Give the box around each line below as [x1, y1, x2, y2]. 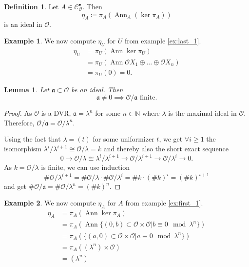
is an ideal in [4, 19, 42, 29]
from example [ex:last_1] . [124, 35, 201, 45]
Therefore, [4, 117, 35, 127]
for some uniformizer [93, 134, 154, 144]
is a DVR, [41, 108, 71, 118]
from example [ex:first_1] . [125, 197, 203, 207]
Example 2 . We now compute [4, 197, 96, 207]
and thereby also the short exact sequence [103, 144, 229, 154]
